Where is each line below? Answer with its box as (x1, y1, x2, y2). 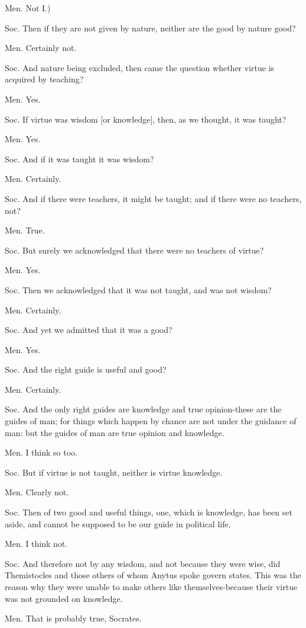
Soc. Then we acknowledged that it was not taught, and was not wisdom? (5, 283, 272, 296)
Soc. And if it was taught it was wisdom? (5, 152, 154, 165)
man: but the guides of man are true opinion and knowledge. (5, 426, 224, 438)
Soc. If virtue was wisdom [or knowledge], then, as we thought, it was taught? (5, 113, 287, 125)
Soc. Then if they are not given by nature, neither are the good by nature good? (5, 21, 296, 34)
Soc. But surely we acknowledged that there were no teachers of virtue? (5, 243, 264, 256)
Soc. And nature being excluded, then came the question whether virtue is (5, 61, 275, 73)
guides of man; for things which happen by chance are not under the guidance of (5, 415, 297, 427)
